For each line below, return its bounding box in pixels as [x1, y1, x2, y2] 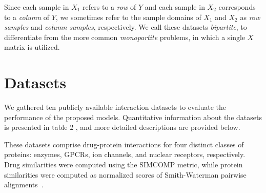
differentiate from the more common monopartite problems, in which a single [4, 31, 245, 42]
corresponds [218, 2, 256, 12]
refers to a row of [83, 2, 136, 12]
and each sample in [145, 2, 205, 12]
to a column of [4, 11, 50, 22]
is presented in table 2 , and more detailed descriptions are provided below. [4, 122, 240, 132]
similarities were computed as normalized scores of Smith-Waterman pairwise [4, 169, 247, 180]
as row [240, 11, 260, 22]
